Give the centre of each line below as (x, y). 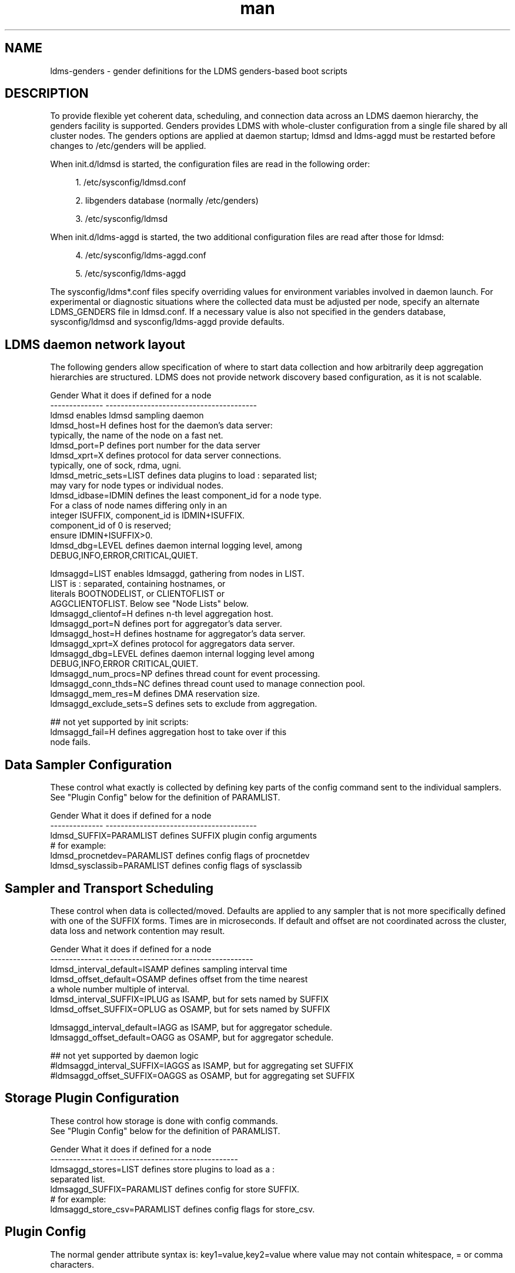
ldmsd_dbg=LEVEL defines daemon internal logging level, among (176, 546)
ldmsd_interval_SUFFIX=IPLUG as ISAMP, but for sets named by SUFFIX (189, 999)
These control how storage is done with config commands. (164, 1121)
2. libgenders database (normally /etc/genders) (167, 201)
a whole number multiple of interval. (120, 989)
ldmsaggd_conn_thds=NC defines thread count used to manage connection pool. (208, 684)
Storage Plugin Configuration (92, 1098)
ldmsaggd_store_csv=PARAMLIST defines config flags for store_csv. (183, 1209)
